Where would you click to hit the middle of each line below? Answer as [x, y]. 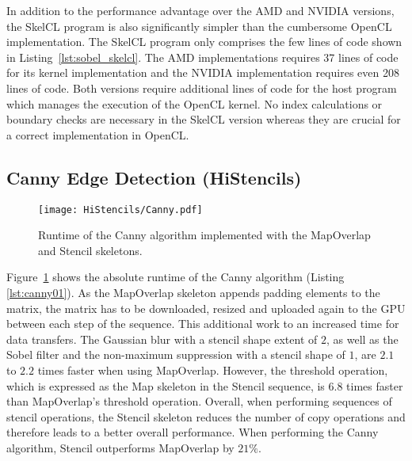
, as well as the [362, 339]
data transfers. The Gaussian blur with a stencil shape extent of [162, 339]
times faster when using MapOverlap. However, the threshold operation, [213, 370]
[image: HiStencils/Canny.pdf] [120, 210]
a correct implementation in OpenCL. [98, 134]
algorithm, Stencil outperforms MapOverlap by [120, 447]
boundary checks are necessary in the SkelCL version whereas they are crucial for [204, 119]
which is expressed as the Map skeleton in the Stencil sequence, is [166, 385]
